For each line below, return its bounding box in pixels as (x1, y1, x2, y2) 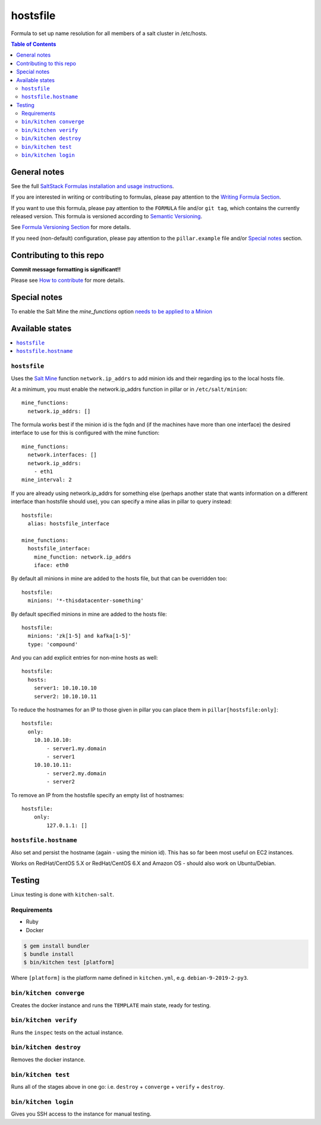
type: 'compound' (27, 641, 78, 648)
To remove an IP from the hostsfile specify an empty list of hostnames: (11, 791, 184, 798)
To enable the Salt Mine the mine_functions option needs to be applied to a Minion (11, 308, 212, 315)
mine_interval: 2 (21, 477, 72, 483)
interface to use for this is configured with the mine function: (11, 429, 160, 437)
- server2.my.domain (46, 770, 106, 776)
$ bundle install (23, 951, 74, 958)
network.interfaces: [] (27, 452, 97, 458)
